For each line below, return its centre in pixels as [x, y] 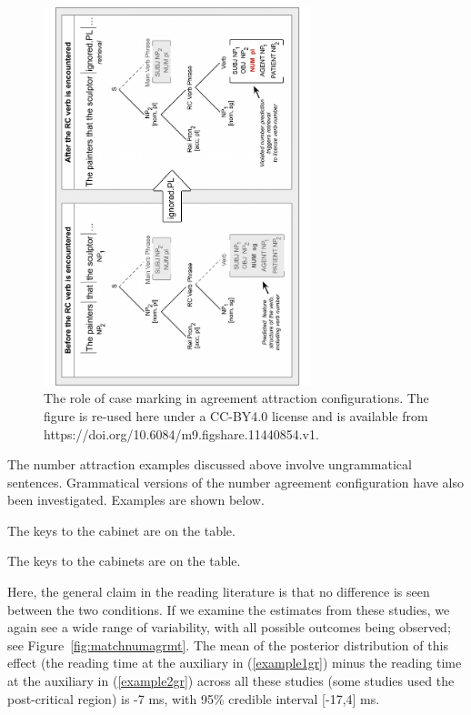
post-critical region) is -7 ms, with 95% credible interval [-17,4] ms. [194, 698]
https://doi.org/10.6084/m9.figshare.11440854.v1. [181, 433]
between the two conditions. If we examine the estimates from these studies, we [229, 609]
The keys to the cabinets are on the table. [124, 561]
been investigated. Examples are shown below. [136, 500]
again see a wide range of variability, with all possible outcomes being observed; [229, 627]
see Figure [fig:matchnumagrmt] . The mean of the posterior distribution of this [228, 645]
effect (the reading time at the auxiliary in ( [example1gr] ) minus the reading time [235, 663]
